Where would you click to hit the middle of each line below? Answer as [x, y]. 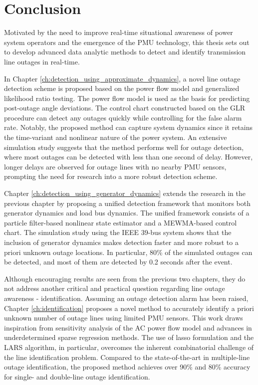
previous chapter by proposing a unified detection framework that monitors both [128, 203]
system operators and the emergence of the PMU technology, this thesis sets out [127, 42]
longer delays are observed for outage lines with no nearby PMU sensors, [115, 166]
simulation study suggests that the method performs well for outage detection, [124, 147]
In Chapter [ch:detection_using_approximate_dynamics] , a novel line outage [122, 78]
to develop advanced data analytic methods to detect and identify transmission [125, 52]
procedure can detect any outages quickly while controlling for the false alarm [123, 117]
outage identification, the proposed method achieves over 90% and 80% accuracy [127, 367]
